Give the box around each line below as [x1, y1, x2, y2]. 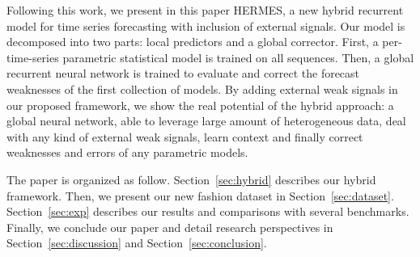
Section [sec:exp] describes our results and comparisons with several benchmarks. [6, 203, 409, 220]
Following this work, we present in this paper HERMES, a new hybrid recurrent [6, 2, 404, 18]
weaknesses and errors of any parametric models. [6, 144, 248, 161]
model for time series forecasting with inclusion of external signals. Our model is [6, 17, 405, 34]
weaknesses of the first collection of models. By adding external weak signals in [6, 80, 398, 97]
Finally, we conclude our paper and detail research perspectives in [6, 218, 333, 235]
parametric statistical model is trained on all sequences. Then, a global [62, 48, 414, 65]
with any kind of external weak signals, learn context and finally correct [6, 128, 363, 145]
